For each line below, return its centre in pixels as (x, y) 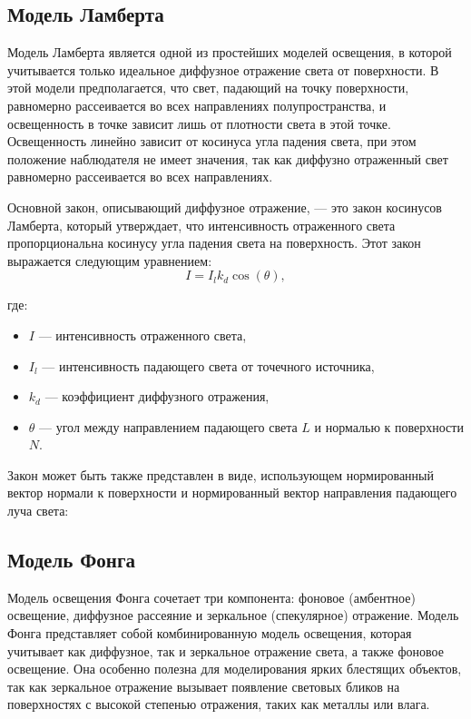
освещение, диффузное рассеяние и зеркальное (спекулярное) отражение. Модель (233, 615)
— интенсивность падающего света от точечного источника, (208, 365)
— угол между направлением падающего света (168, 426)
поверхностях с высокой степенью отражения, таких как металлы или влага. (219, 704)
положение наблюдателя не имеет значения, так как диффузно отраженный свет (228, 158)
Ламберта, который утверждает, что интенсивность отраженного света (201, 225)
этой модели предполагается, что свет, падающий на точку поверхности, (208, 88)
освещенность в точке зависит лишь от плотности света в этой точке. (199, 123)
